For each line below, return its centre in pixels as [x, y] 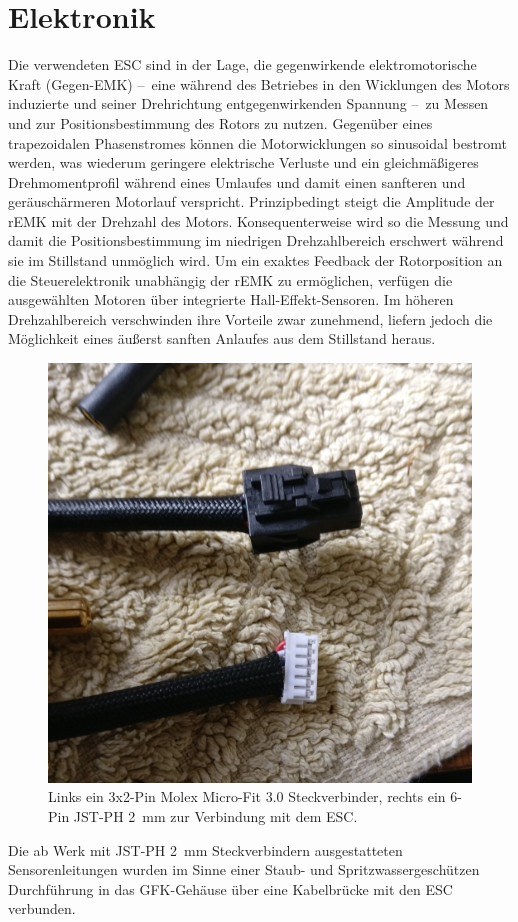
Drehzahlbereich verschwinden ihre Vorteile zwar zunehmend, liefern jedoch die [250, 318]
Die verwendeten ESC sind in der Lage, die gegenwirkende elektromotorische [242, 64]
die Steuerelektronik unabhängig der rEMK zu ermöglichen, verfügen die [230, 279]
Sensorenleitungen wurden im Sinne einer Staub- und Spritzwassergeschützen [244, 869]
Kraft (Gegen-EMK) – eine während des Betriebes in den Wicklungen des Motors [259, 83]
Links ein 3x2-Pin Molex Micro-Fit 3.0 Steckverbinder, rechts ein [247, 796]
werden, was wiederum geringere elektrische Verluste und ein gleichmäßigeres [243, 162]
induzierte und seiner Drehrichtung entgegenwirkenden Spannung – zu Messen [248, 103]
